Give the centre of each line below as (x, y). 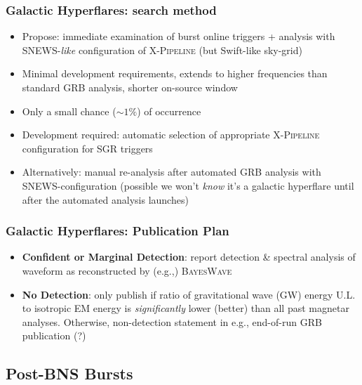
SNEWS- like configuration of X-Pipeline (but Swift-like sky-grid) (162, 50)
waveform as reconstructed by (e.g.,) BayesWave (127, 270)
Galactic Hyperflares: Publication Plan (118, 231)
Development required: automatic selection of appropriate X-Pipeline (171, 135)
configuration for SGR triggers (87, 148)
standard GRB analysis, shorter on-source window (130, 87)
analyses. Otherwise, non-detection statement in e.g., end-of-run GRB (172, 321)
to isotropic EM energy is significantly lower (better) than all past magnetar (186, 308)
